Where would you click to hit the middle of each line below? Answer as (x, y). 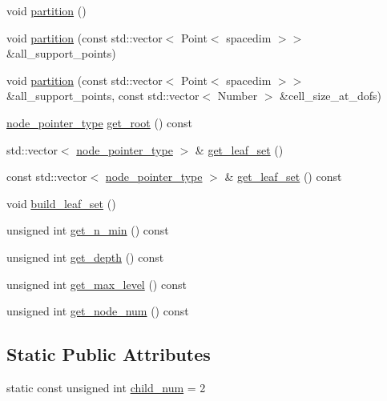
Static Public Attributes (109, 354)
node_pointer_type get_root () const (99, 122)
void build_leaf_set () (61, 203)
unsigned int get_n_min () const (88, 230)
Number (238, 96)
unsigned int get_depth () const (85, 257)
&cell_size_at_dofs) (331, 96)
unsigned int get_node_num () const (98, 311)
